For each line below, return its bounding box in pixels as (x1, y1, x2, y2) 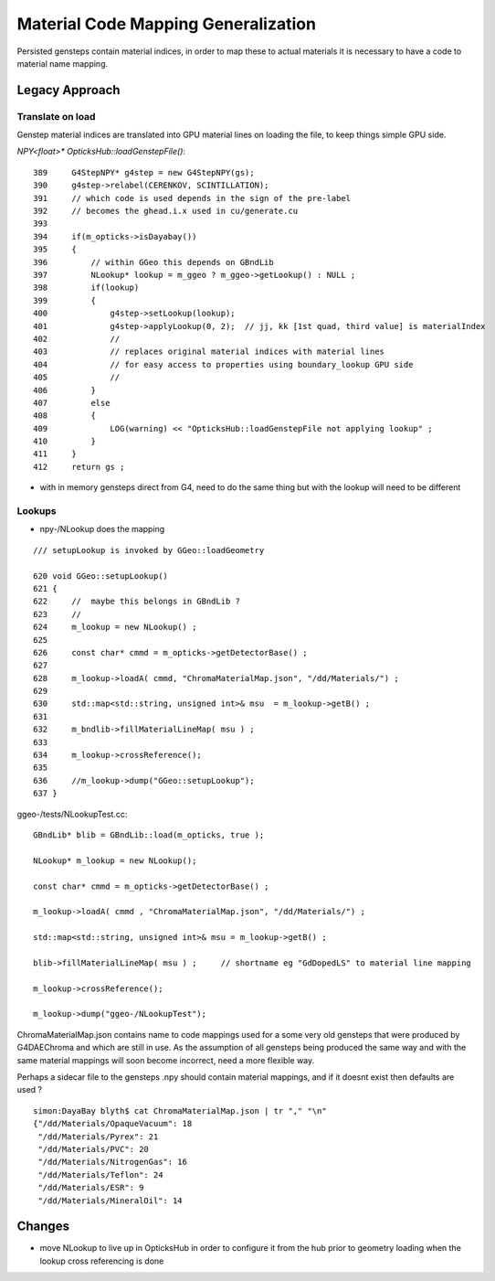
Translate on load (16, 110, 96, 123)
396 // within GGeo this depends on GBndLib (33, 257, 274, 267)
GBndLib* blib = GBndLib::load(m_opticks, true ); (33, 829, 265, 840)
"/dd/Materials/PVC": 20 (37, 1144, 150, 1154)
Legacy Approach (16, 82, 121, 98)
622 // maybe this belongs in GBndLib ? (33, 596, 241, 607)
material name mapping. (16, 58, 109, 69)
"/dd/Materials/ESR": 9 (37, 1182, 144, 1193)
